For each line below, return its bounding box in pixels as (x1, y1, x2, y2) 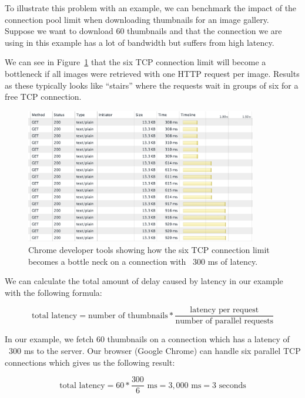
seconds (219, 381, 246, 390)
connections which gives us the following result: (5, 356, 175, 368)
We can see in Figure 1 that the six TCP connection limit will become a (5, 56, 266, 68)
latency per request (190, 306, 259, 315)
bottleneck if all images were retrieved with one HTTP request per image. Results (5, 67, 300, 79)
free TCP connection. (5, 90, 82, 103)
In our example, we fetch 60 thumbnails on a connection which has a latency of (5, 333, 290, 345)
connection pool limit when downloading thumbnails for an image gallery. (5, 13, 269, 25)
